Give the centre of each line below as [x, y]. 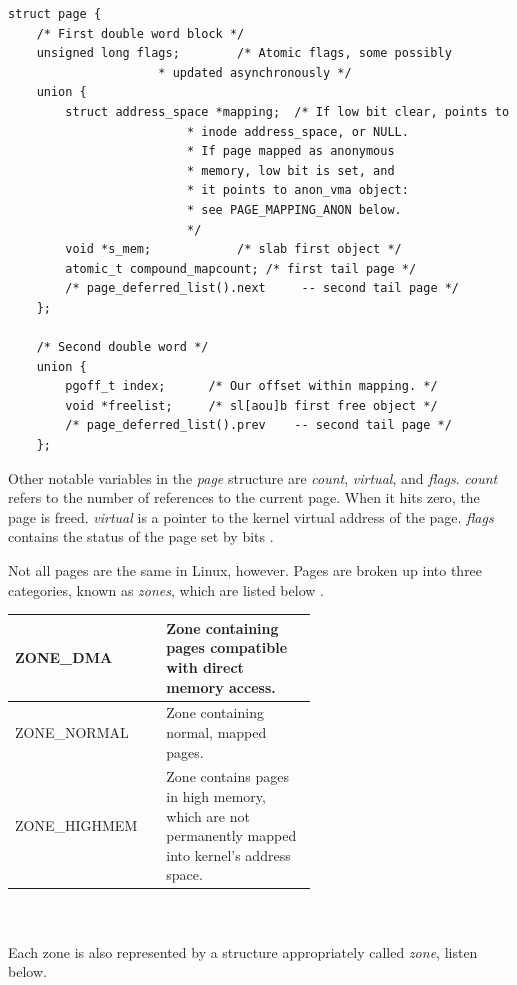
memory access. [221, 686]
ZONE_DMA [64, 657]
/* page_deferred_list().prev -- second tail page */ [258, 425]
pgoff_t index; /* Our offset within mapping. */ [251, 386]
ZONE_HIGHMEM [76, 825]
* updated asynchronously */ [255, 72]
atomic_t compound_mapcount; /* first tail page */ [241, 268]
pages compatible [227, 647]
